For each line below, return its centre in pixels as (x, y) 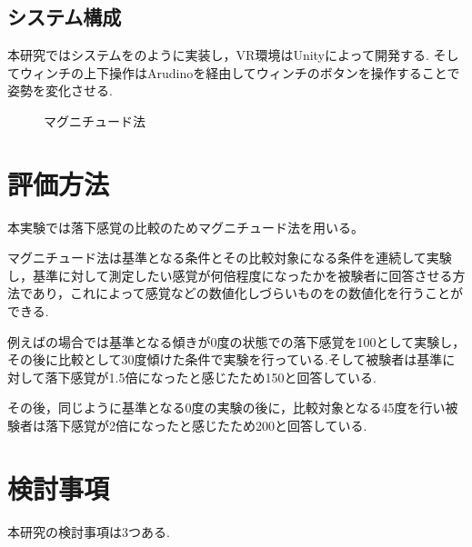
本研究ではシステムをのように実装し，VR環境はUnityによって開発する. (218, 55)
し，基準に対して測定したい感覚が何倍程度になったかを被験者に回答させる (230, 275)
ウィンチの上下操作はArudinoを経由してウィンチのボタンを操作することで (240, 72)
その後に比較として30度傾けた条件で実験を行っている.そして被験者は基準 (225, 359)
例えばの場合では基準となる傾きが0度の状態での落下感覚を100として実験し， (236, 341)
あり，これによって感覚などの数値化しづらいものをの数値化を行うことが (247, 293)
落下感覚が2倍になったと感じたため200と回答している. (206, 426)
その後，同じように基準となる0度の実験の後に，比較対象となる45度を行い (226, 408)
